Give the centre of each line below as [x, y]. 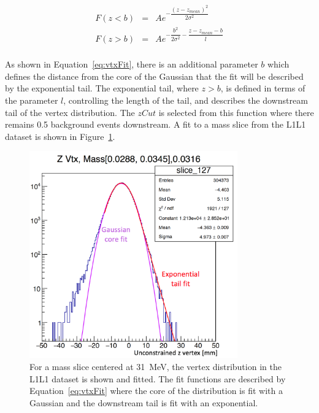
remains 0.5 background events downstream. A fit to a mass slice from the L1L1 [156, 124]
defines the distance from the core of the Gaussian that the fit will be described [154, 76]
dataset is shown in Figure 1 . [60, 136]
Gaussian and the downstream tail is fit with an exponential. [144, 402]
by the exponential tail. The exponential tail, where [102, 88]
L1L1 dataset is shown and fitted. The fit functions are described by [158, 378]
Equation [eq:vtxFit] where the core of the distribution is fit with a [156, 391]
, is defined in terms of [263, 88]
